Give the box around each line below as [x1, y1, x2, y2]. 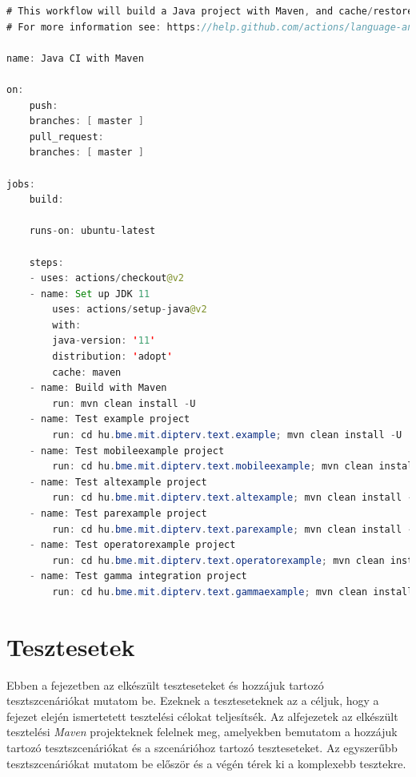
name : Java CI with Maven [6, 52, 144, 64]
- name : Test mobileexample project [29, 445, 225, 457]
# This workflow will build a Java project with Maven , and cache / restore [6, 6, 414, 17]
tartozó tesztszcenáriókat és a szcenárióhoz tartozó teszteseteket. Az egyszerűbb [6, 739, 398, 756]
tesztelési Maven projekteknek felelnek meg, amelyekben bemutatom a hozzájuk [6, 723, 398, 740]
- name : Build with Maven [29, 382, 167, 394]
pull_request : [29, 131, 104, 143]
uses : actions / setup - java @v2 [52, 304, 207, 316]
